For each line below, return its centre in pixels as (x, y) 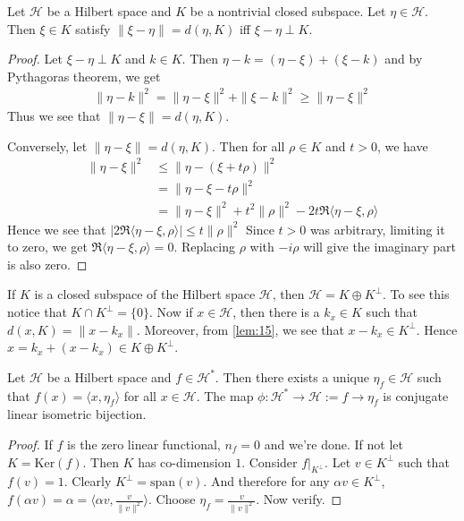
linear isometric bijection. (77, 414)
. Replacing (205, 247)
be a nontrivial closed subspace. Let (288, 11)
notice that (37, 312)
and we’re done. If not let (333, 444)
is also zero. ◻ (47, 264)
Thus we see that (54, 115)
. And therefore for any (266, 481)
